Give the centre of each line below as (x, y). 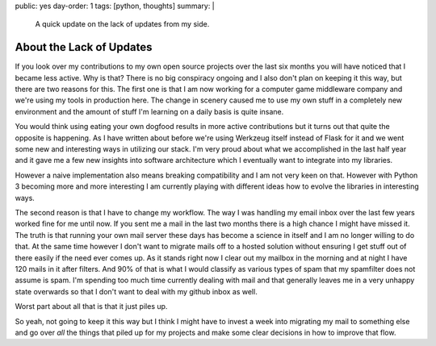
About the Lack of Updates (84, 47)
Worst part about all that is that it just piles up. (91, 306)
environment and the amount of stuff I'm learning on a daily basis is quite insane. (149, 111)
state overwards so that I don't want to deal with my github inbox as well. (136, 291)
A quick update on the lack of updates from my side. (122, 24)
